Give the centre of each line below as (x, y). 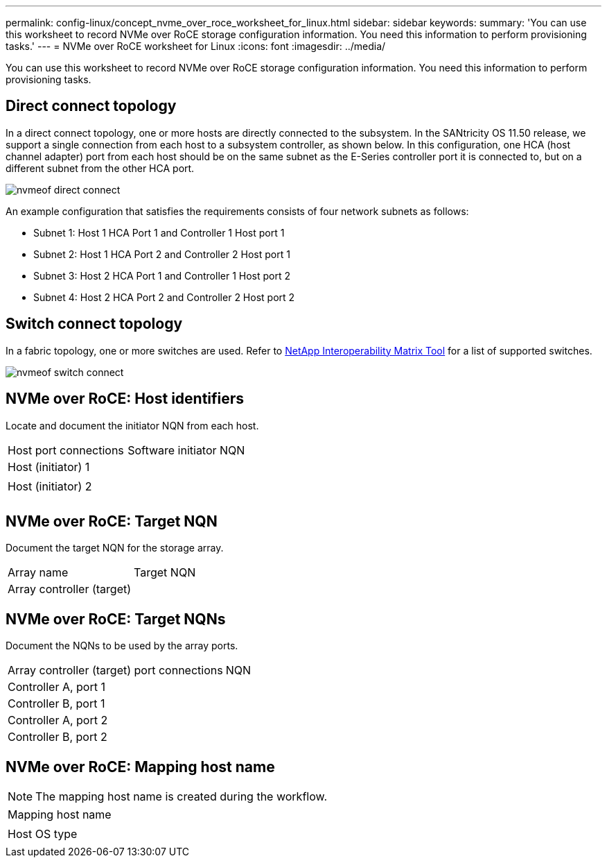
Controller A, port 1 (56, 687)
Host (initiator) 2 (50, 486)
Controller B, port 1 (56, 704)
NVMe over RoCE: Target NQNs (116, 619)
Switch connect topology (94, 324)
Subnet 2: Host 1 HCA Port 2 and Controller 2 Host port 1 (162, 254)
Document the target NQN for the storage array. (115, 548)
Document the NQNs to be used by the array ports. (122, 646)
